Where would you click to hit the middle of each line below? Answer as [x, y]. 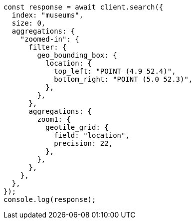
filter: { [48, 47]
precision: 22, [84, 143]
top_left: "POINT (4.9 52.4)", [115, 71]
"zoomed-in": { [50, 39]
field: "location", [92, 135]
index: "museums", [48, 15]
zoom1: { [54, 119]
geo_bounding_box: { [77, 55]
